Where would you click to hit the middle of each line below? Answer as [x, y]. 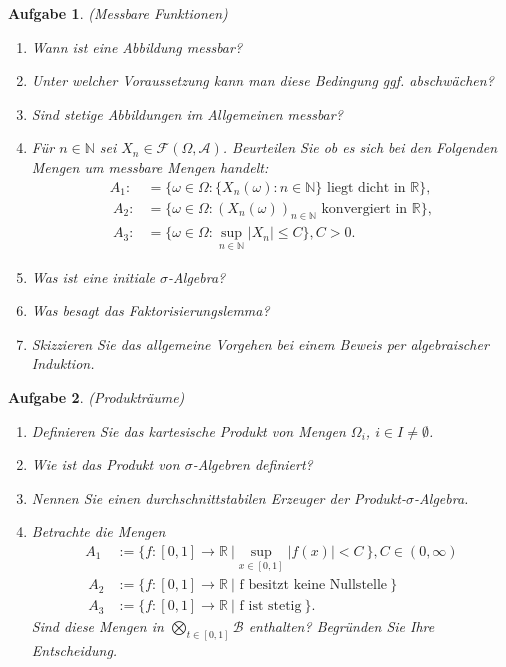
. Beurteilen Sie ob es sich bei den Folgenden [360, 147]
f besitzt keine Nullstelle [313, 585]
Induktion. [63, 363]
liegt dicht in [366, 187]
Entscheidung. [74, 650]
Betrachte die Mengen [98, 531]
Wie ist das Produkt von [105, 464]
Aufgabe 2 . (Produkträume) [96, 397]
